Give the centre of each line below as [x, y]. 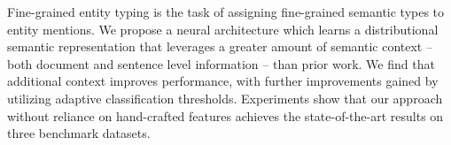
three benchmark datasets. [79, 133]
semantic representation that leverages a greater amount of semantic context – [220, 46]
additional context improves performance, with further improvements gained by [223, 81]
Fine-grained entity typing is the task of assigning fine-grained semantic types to [226, 11]
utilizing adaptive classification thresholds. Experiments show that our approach [225, 98]
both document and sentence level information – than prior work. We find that [221, 63]
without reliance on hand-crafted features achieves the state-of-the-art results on [225, 115]
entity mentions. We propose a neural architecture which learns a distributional [223, 29]
